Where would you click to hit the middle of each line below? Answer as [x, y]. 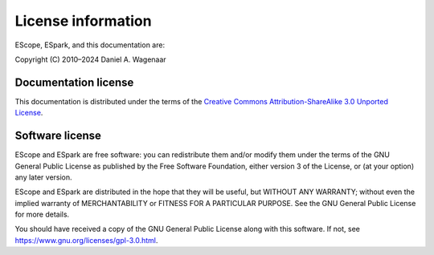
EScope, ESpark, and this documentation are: [90, 45]
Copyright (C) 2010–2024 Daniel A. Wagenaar [90, 59]
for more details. [42, 215]
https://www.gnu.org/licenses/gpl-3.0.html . [86, 240]
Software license [58, 136]
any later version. [43, 177]
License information [83, 21]
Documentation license [74, 82]
